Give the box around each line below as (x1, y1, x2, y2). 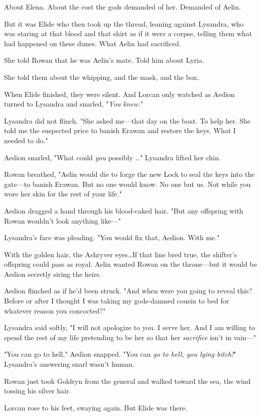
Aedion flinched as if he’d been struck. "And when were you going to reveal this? (4, 285, 252, 296)
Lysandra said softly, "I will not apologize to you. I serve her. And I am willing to (4, 322, 255, 333)
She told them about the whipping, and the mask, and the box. (4, 71, 199, 82)
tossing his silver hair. (4, 385, 71, 396)
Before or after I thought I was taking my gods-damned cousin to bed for (4, 295, 229, 306)
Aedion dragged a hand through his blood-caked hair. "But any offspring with (4, 205, 243, 216)
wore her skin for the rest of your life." (4, 188, 122, 199)
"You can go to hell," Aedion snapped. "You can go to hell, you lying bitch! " (4, 349, 236, 359)
